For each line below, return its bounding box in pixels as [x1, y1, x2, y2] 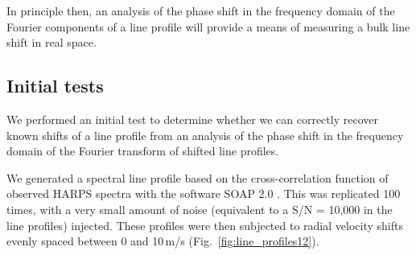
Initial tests [6, 73, 104, 98]
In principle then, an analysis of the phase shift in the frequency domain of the [6, 2, 395, 19]
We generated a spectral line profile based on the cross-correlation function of [6, 169, 389, 186]
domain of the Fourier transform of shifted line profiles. [6, 142, 279, 159]
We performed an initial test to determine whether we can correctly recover [6, 110, 378, 127]
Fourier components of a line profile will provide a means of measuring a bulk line [6, 18, 410, 35]
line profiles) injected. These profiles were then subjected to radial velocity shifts [6, 216, 403, 233]
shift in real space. [6, 34, 97, 51]
